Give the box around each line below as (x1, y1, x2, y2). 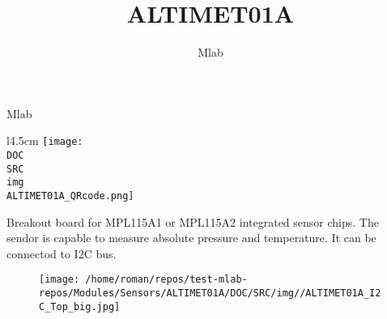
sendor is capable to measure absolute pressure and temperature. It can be (6, 229, 376, 246)
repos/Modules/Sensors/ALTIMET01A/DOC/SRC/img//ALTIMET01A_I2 (39, 287, 381, 300)
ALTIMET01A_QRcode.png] (6, 189, 134, 202)
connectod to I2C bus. (6, 245, 117, 262)
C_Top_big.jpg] (39, 300, 121, 313)
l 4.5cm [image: (6, 132, 83, 149)
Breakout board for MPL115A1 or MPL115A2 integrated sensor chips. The (6, 213, 379, 230)
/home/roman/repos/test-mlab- (85, 274, 248, 286)
